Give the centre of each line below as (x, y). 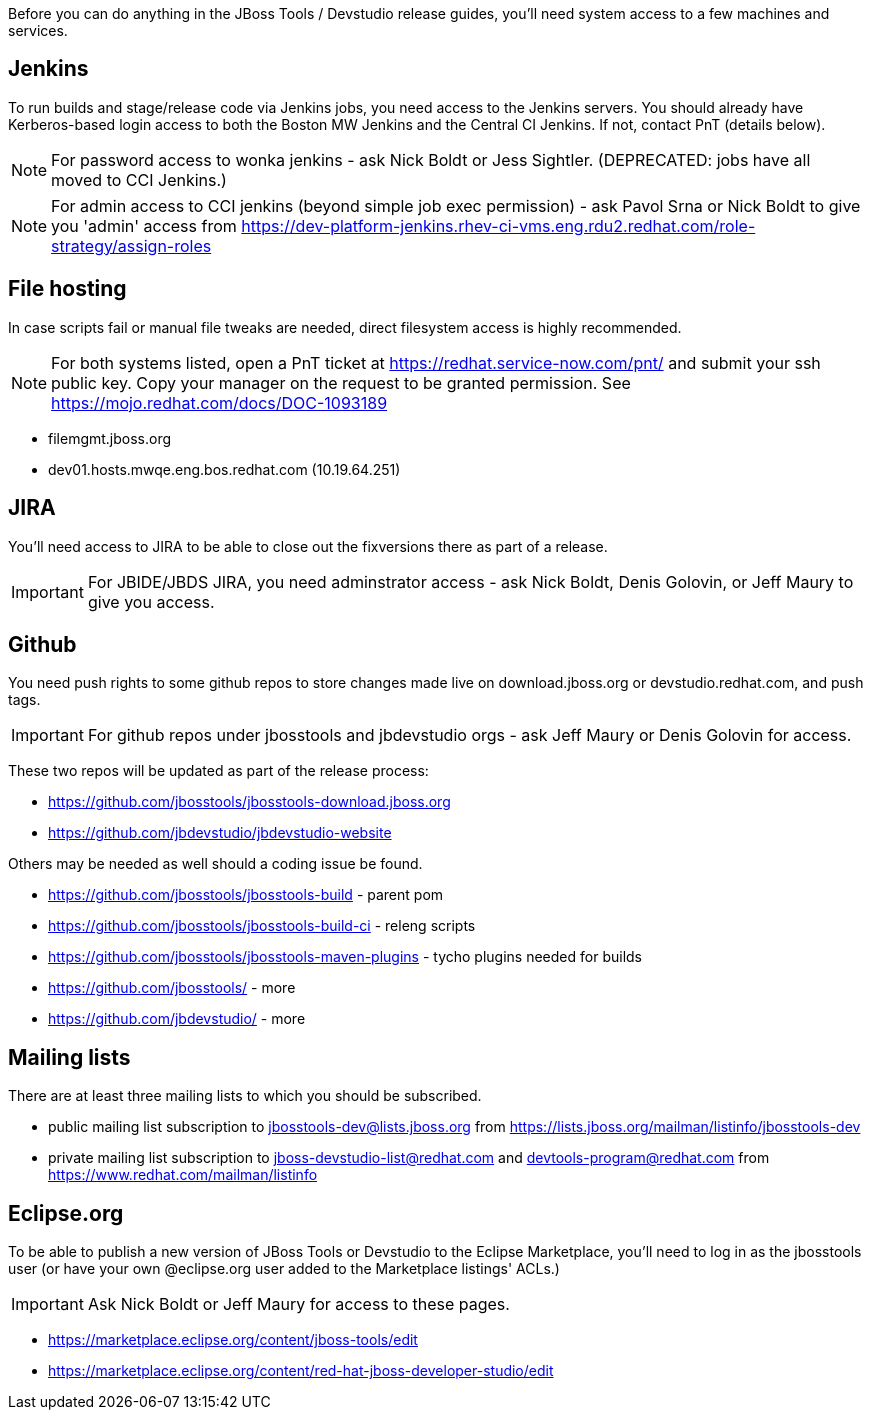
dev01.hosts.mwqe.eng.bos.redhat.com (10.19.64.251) (224, 469)
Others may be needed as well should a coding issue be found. (215, 864)
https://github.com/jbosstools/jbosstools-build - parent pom (246, 895)
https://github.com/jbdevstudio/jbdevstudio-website (220, 833)
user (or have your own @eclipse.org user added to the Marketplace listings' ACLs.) (284, 1269)
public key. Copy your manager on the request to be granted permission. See (341, 382)
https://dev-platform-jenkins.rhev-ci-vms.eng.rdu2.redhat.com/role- (498, 225)
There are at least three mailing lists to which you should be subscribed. (245, 1096)
